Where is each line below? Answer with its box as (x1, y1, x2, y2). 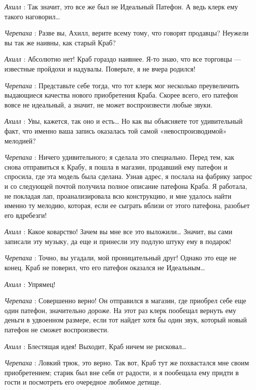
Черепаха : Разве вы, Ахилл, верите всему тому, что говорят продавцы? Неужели (4, 28, 249, 38)
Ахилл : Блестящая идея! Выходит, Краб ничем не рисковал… (4, 341, 187, 351)
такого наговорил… (4, 11, 61, 21)
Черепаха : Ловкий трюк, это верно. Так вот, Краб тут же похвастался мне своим (4, 357, 249, 368)
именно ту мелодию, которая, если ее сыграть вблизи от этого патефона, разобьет (4, 200, 250, 211)
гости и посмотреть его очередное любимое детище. (4, 377, 161, 387)
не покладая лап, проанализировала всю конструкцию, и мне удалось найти (4, 190, 231, 201)
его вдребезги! (4, 210, 47, 220)
